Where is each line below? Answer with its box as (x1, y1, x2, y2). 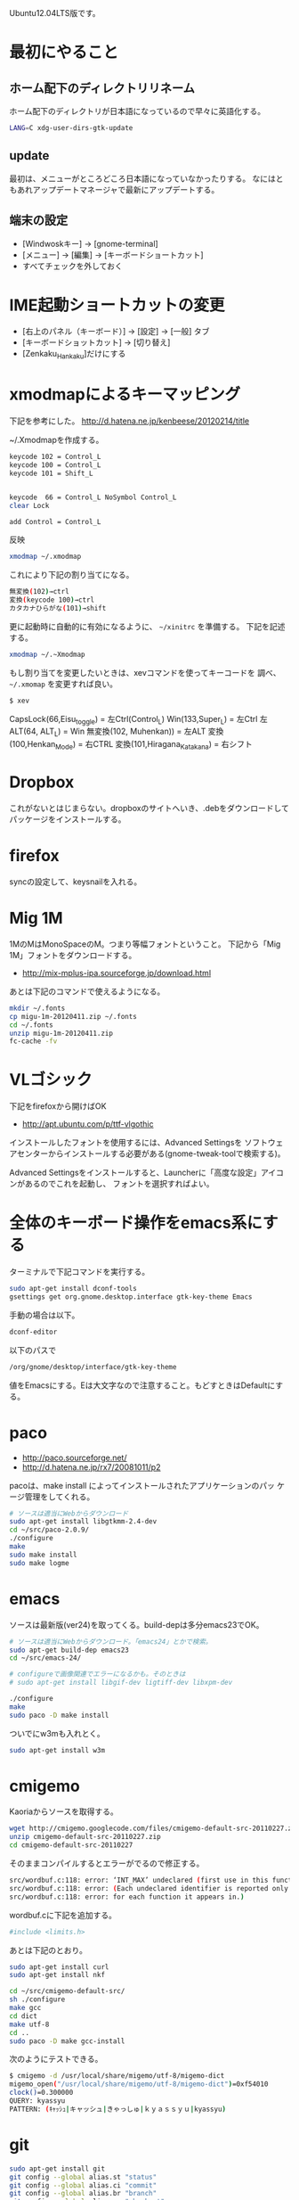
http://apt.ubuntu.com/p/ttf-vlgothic (21, 1119, 154, 1129)
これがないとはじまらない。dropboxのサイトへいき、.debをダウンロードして (9, 803, 289, 813)
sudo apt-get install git (9, 2164, 105, 2173)
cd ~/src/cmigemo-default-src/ (9, 1987, 125, 1996)
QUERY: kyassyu (9, 2097, 66, 2106)
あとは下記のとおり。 (9, 1944, 87, 1955)
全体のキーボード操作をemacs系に (9, 1213, 263, 1233)
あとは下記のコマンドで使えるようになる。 (9, 986, 166, 997)
